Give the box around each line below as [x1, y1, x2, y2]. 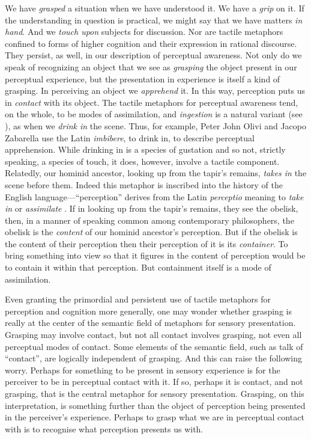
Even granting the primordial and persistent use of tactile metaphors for [5, 293, 271, 305]
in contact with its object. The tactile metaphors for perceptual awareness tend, [5, 96, 298, 108]
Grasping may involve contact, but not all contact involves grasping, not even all [5, 328, 302, 341]
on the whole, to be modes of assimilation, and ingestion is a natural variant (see [5, 108, 303, 120]
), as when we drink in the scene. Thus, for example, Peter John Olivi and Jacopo [5, 119, 306, 132]
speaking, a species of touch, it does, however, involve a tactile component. [5, 155, 280, 167]
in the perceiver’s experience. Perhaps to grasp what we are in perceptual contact [5, 411, 304, 423]
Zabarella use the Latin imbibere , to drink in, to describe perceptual [5, 131, 255, 144]
